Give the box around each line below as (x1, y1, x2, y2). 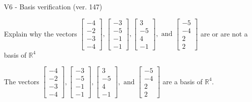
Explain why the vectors (4, 28, 77, 38)
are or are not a (200, 28, 248, 38)
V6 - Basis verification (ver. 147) (4, 1, 102, 11)
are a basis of (162, 76, 203, 86)
